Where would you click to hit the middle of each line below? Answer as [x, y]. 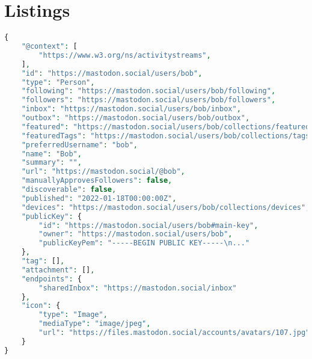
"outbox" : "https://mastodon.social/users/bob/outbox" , [136, 118]
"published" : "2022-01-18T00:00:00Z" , [99, 198]
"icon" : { [41, 306]
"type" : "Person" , [58, 82]
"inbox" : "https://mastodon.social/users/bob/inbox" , [131, 109]
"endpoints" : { [51, 279]
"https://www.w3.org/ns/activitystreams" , [125, 55]
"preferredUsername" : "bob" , [79, 145]
